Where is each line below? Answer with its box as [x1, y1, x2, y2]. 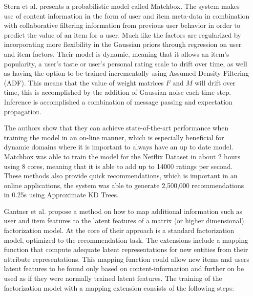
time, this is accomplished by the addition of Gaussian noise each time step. [4, 87, 231, 97]
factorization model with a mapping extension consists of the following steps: [4, 282, 234, 293]
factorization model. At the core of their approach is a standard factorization [4, 225, 234, 235]
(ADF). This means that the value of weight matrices [4, 77, 164, 87]
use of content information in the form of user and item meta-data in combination [4, 10, 250, 21]
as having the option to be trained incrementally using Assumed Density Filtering [4, 68, 249, 78]
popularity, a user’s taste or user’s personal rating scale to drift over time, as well [4, 58, 247, 68]
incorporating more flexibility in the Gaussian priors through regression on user [4, 39, 242, 49]
